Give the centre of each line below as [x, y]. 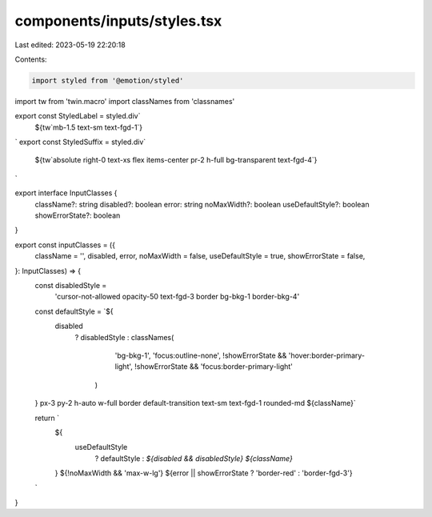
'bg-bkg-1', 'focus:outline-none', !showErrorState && [201, 355]
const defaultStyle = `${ [74, 311]
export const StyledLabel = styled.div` [78, 116]
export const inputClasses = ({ [65, 245]
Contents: [31, 59]
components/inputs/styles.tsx [118, 21]
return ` [47, 418]
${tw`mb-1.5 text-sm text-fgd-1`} [89, 127]
